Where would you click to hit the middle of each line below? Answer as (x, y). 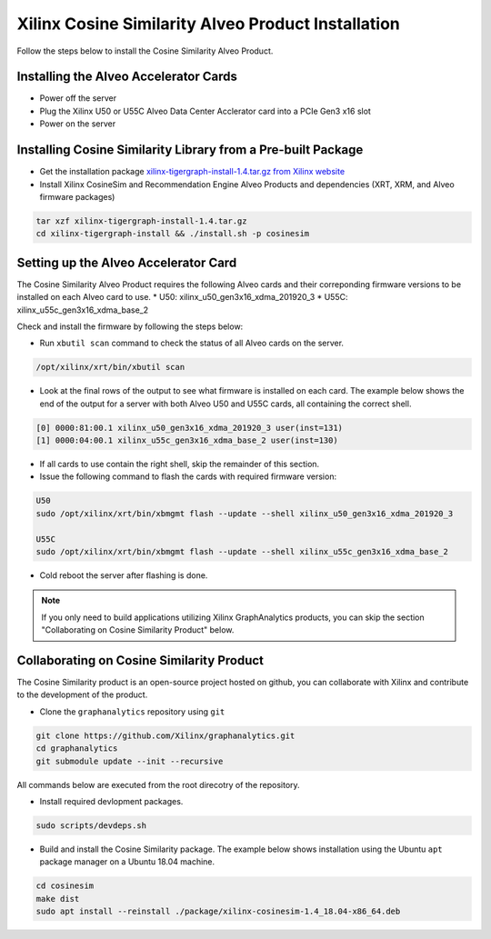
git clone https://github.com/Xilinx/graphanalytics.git (165, 735)
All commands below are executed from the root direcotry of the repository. (158, 784)
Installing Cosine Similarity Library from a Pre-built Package (190, 150)
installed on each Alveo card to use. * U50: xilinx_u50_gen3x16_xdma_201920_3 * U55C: (182, 297)
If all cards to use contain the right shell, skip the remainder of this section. (180, 465)
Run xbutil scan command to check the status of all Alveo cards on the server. (192, 343)
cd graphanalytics (77, 749)
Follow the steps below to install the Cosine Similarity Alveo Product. (145, 51)
